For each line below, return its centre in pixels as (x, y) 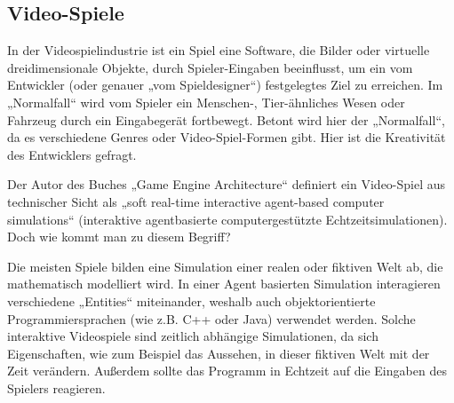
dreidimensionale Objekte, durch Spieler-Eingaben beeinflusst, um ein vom (210, 67)
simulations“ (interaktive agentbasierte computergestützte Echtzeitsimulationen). (227, 219)
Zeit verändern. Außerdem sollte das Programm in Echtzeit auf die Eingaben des (227, 371)
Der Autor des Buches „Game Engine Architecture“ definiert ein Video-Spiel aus (227, 184)
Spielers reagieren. (56, 387)
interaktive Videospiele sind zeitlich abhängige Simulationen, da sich (193, 336)
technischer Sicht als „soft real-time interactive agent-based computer (196, 201)
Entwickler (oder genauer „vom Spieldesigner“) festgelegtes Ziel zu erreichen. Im (225, 85)
